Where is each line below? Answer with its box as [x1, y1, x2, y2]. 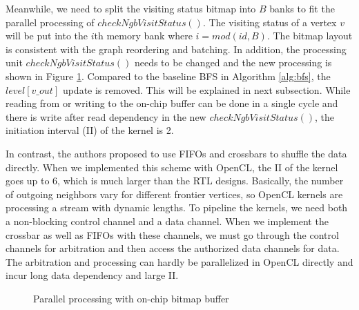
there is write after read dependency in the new [6, 109, 206, 124]
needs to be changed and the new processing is [134, 55, 332, 70]
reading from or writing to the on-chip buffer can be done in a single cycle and [6, 96, 338, 110]
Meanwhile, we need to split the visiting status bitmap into [6, 1, 256, 15]
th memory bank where [94, 28, 193, 43]
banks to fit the [269, 1, 335, 15]
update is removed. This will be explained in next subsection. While [62, 82, 351, 97]
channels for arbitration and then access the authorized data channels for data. [6, 241, 340, 255]
